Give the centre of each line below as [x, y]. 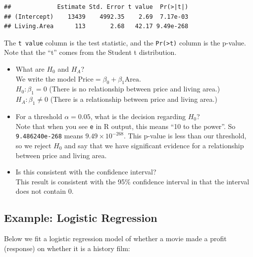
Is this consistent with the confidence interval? [86, 172]
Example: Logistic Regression [81, 218]
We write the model [46, 78]
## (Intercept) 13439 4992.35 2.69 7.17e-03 [96, 17]
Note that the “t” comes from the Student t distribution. [90, 52]
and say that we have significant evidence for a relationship [154, 145]
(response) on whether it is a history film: [67, 248]
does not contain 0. [45, 191]
